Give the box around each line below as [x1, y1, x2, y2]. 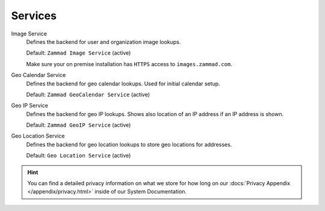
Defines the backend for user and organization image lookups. [26, 38, 181, 45]
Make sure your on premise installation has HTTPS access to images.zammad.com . [26, 60, 232, 67]
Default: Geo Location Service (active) [26, 152, 131, 159]
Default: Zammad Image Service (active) [26, 49, 131, 57]
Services [11, 9, 57, 22]
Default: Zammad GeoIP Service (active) [26, 121, 131, 129]
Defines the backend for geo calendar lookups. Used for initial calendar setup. [26, 80, 220, 87]
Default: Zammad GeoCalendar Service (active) [26, 91, 150, 98]
